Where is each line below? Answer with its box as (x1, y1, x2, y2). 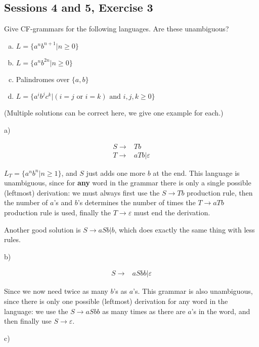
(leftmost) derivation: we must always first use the (4, 187, 160, 198)
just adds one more (86, 167, 145, 178)
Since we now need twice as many (4, 286, 108, 296)
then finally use (4, 316, 52, 326)
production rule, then (187, 187, 253, 198)
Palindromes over (16, 73, 70, 84)
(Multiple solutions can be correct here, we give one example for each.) (4, 107, 224, 118)
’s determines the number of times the (77, 197, 196, 208)
